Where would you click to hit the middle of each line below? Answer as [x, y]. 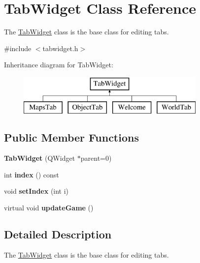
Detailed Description [58, 234]
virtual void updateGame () [49, 208]
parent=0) [96, 158]
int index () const [32, 174]
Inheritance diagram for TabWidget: [59, 65]
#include [18, 48]
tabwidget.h [60, 48]
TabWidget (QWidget [40, 158]
